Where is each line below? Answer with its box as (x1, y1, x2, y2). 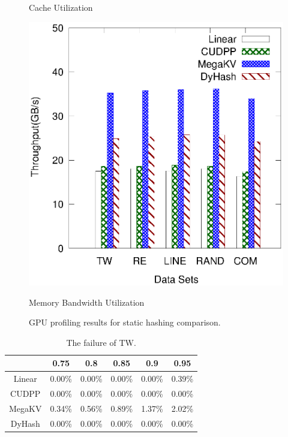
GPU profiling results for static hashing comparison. (29, 316, 221, 328)
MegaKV (9, 402, 42, 414)
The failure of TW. (66, 336, 136, 348)
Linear (13, 372, 37, 385)
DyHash (10, 417, 40, 429)
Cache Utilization (29, 1, 93, 13)
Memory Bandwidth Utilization (29, 296, 145, 308)
